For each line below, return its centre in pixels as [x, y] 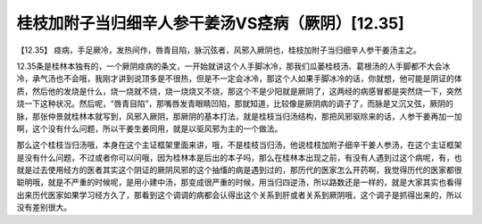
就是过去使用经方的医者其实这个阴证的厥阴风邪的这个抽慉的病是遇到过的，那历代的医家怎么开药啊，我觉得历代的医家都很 [239, 170]
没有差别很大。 [44, 207]
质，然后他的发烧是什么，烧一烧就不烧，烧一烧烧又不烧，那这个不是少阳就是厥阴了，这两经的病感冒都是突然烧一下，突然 [239, 91]
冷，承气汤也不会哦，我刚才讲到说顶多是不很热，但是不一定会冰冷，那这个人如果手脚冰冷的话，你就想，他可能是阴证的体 [239, 79]
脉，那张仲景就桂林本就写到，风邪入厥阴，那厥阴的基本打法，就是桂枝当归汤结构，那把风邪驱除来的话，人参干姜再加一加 [239, 116]
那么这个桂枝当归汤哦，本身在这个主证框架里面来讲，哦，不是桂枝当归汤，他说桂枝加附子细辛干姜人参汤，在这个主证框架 [239, 145]
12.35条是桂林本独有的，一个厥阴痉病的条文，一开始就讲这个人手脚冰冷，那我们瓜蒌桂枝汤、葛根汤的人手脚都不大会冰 [233, 66]
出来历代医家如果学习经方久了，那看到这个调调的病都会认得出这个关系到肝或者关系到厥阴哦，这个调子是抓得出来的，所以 [239, 195]
